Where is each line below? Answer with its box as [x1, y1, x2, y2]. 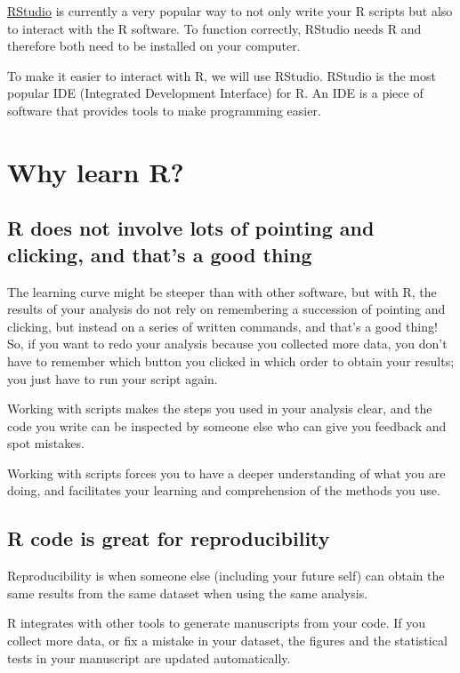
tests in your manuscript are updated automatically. [7, 648, 291, 667]
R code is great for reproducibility [7, 525, 330, 552]
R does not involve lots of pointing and [7, 214, 375, 242]
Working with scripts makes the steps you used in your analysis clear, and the [7, 399, 432, 418]
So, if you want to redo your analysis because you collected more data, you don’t [7, 334, 448, 353]
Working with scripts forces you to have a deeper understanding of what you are [7, 463, 446, 482]
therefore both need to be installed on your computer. [7, 36, 301, 55]
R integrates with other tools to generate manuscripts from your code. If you [7, 613, 426, 632]
